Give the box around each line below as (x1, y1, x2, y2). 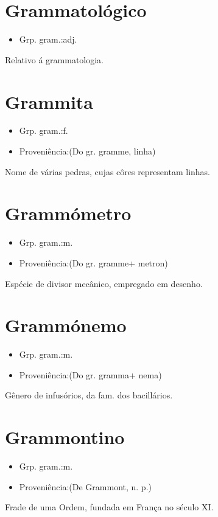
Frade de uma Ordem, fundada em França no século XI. (5, 501, 214, 513)
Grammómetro (5, 201, 132, 226)
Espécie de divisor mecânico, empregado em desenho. (5, 277, 203, 290)
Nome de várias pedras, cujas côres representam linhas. (5, 165, 211, 178)
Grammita (5, 89, 93, 114)
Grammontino (5, 425, 125, 449)
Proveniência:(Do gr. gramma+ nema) (19, 368, 162, 381)
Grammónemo (5, 313, 127, 338)
